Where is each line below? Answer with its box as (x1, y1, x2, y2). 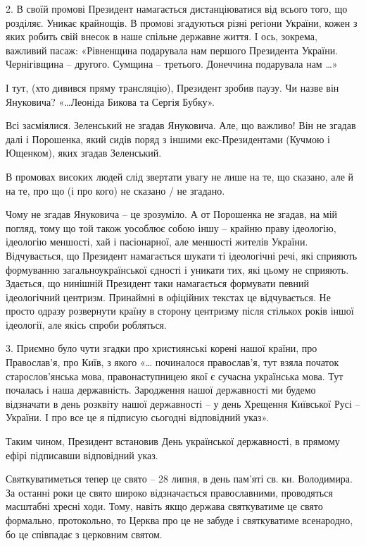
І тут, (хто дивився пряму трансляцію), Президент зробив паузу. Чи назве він (6, 80, 339, 95)
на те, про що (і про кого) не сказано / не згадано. (6, 183, 225, 198)
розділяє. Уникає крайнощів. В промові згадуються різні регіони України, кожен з (6, 15, 358, 30)
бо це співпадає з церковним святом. (6, 526, 163, 541)
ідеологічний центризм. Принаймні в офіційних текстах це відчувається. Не (6, 289, 331, 304)
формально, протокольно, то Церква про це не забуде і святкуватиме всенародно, (6, 513, 353, 527)
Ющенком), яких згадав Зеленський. (6, 145, 162, 160)
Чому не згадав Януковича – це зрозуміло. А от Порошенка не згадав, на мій (6, 207, 338, 222)
